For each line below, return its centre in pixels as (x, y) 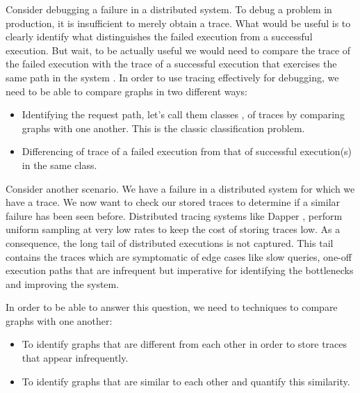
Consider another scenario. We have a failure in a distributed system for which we (180, 188)
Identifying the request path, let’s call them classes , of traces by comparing (183, 114)
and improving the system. (63, 283)
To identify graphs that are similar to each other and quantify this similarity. (186, 381)
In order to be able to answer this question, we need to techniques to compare (172, 307)
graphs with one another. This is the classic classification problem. (163, 128)
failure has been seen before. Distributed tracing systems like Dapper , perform (174, 215)
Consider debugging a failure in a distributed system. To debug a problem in (169, 9)
